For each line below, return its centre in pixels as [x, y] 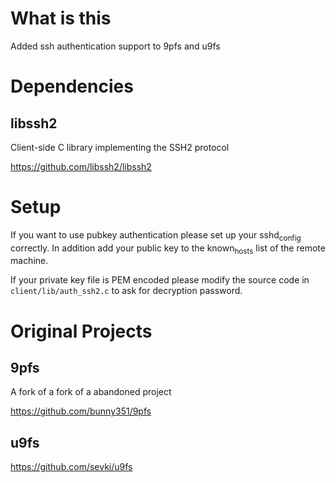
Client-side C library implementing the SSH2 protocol [120, 147]
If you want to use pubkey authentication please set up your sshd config [156, 235]
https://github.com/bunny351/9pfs [81, 411]
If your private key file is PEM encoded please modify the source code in [160, 280]
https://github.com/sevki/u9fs [71, 467]
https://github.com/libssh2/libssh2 [81, 166]
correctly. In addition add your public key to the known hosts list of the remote [168, 249]
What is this [61, 18]
